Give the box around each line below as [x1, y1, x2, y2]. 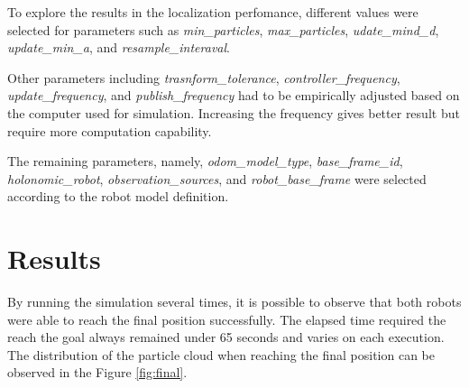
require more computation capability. [7, 121, 212, 140]
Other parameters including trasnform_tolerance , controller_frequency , [7, 68, 400, 87]
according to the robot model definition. [7, 187, 229, 206]
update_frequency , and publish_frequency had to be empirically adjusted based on [7, 86, 460, 105]
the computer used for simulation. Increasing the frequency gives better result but [7, 103, 460, 122]
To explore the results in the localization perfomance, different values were [7, 3, 418, 21]
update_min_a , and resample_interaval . [7, 38, 230, 57]
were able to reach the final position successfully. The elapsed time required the [7, 309, 446, 328]
